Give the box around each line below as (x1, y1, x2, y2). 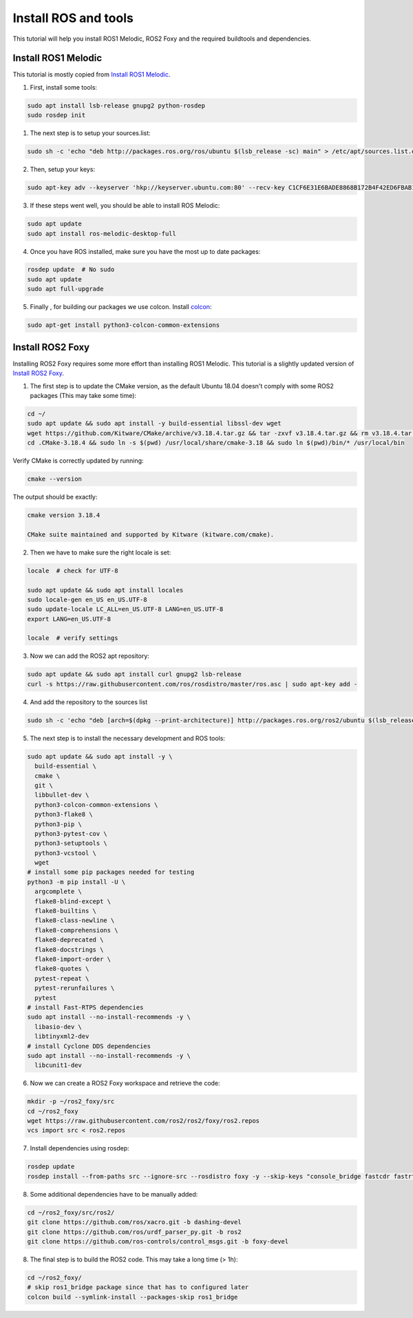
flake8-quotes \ (34, 965, 89, 972)
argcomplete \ (34, 888, 83, 896)
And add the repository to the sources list (30, 697, 148, 706)
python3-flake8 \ (34, 810, 93, 819)
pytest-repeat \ (34, 975, 89, 982)
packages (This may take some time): (30, 391, 137, 399)
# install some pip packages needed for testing (27, 868, 195, 876)
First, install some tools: (30, 83, 98, 91)
